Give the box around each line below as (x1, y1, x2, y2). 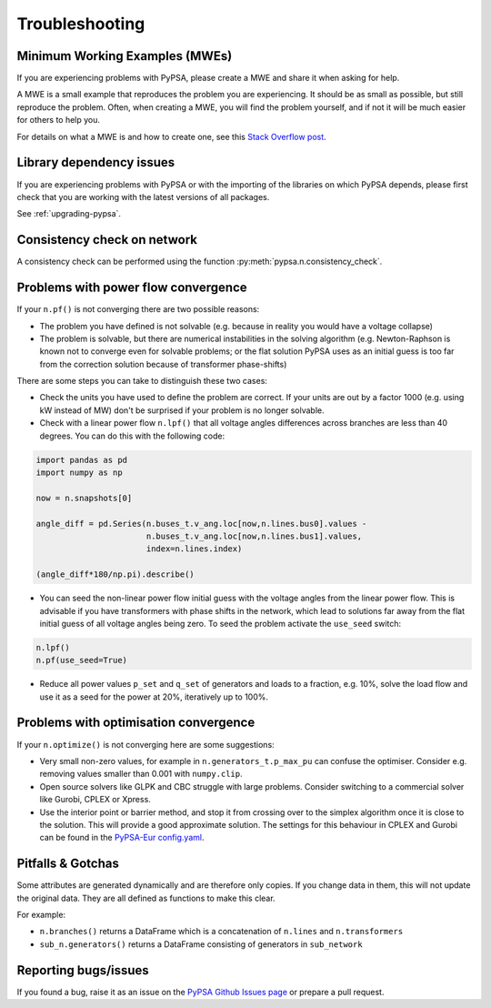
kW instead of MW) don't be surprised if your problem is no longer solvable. (39, 405, 325, 416)
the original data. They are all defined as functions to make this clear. (16, 892, 276, 903)
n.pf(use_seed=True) (35, 655, 127, 666)
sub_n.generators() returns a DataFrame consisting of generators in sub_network (39, 938, 363, 950)
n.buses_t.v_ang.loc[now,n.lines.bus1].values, (145, 530, 363, 541)
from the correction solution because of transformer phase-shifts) (39, 358, 287, 369)
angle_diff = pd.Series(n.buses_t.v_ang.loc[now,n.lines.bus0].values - (35, 519, 367, 529)
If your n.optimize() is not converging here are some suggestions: (16, 739, 275, 750)
